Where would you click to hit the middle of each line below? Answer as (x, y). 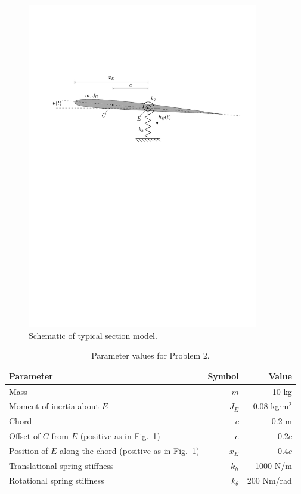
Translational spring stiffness (61, 465)
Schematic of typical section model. (93, 335)
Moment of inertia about (54, 406)
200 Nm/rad (269, 480)
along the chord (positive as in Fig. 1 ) (130, 450)
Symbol (223, 376)
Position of (29, 450)
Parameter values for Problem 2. (150, 355)
